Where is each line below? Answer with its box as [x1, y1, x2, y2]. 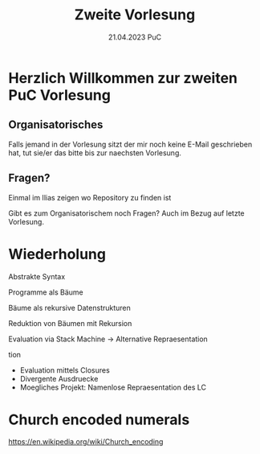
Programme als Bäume [8, 287, 84, 297]
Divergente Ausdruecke [19, 374, 99, 383]
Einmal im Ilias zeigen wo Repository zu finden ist [8, 192, 172, 202]
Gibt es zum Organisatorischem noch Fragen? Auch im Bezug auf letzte [8, 208, 245, 218]
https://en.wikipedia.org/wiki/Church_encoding [8, 437, 164, 447]
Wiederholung [8, 245, 107, 263]
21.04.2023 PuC [108, 32, 162, 42]
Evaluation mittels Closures [19, 365, 110, 375]
